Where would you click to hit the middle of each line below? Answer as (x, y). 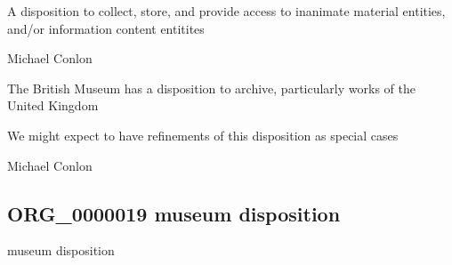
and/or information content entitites (106, 28)
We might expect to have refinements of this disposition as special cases (203, 135)
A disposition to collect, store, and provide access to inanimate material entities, (226, 11)
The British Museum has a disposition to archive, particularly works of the (211, 88)
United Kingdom (53, 105)
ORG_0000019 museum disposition (174, 213)
